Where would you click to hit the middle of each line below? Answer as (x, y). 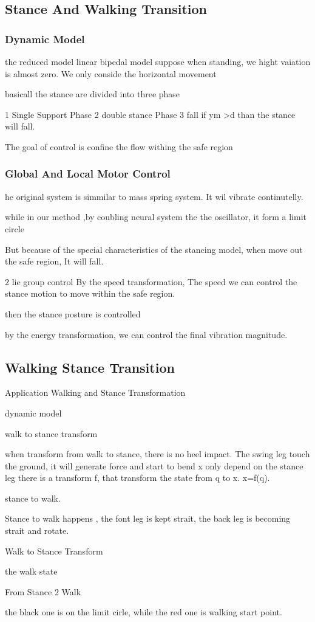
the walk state (31, 571)
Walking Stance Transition (90, 367)
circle (15, 228)
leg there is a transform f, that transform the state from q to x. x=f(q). (137, 478)
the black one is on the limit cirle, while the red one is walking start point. (144, 612)
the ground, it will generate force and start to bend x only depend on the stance (154, 465)
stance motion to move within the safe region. (90, 293)
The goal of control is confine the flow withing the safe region (119, 146)
